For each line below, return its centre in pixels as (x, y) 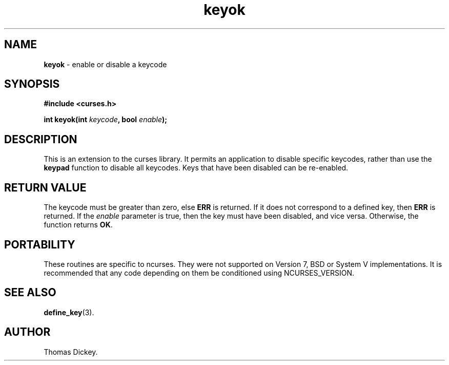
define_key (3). (69, 312)
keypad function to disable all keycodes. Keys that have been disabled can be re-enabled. (196, 168)
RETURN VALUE (45, 187)
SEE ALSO (30, 293)
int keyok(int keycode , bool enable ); (106, 120)
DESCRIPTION (41, 139)
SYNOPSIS (32, 84)
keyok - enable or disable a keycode (105, 64)
